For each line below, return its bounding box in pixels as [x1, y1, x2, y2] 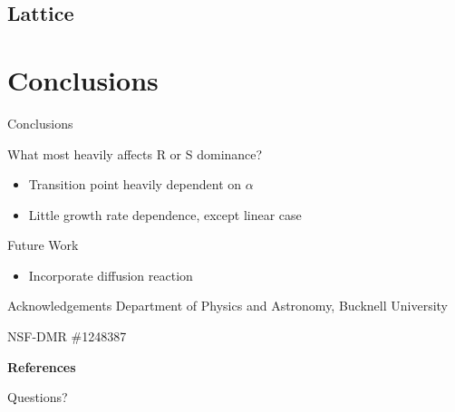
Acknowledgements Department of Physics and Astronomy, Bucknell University [7, 296, 449, 315]
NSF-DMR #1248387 [7, 327, 127, 346]
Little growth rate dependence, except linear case [28, 205, 302, 224]
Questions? [7, 388, 68, 407]
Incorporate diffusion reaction [28, 265, 193, 284]
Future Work [7, 235, 79, 254]
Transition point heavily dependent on [28, 175, 242, 194]
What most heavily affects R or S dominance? [7, 144, 263, 163]
